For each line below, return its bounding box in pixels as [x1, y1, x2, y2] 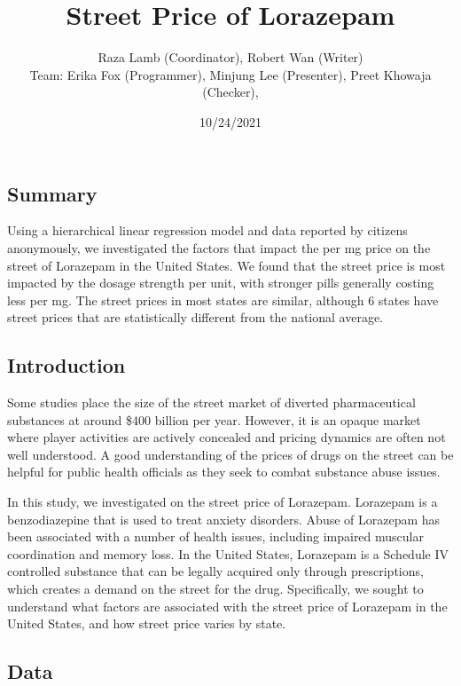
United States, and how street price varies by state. [7, 614, 286, 633]
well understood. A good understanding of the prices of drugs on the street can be [7, 445, 454, 463]
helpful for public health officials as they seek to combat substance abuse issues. [7, 462, 441, 481]
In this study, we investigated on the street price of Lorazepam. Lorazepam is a [7, 493, 438, 511]
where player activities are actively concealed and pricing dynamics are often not [7, 428, 446, 446]
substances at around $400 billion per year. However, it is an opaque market [7, 410, 421, 429]
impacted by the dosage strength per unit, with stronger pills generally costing [7, 273, 434, 292]
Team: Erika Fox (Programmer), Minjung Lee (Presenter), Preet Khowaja [29, 65, 432, 83]
